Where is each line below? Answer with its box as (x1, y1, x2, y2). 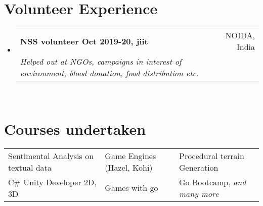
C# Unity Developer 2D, (8, 176, 97, 188)
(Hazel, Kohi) (105, 161, 153, 173)
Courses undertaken (4, 118, 146, 139)
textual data (8, 161, 52, 173)
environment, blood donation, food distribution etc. (20, 67, 199, 79)
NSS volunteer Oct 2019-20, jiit (20, 35, 148, 47)
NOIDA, (225, 29, 255, 41)
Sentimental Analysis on (8, 149, 94, 162)
